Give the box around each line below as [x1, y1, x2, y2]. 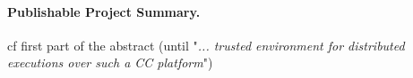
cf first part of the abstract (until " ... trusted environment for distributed [7, 35, 405, 54]
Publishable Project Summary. [7, 2, 201, 20]
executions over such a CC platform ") [7, 53, 213, 72]
